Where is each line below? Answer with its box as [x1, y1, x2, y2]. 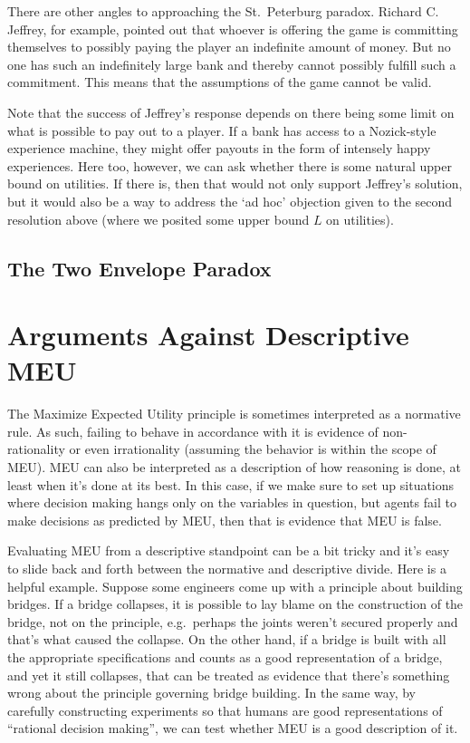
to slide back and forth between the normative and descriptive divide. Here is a [7, 558, 446, 577]
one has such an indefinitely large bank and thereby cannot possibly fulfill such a [7, 54, 456, 73]
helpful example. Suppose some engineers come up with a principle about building [7, 576, 463, 595]
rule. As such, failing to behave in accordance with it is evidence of [7, 421, 379, 440]
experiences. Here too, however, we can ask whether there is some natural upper [7, 156, 452, 175]
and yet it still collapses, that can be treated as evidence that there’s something [7, 665, 450, 684]
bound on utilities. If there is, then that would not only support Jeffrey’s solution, [7, 174, 463, 193]
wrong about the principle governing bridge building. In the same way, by [7, 683, 417, 702]
